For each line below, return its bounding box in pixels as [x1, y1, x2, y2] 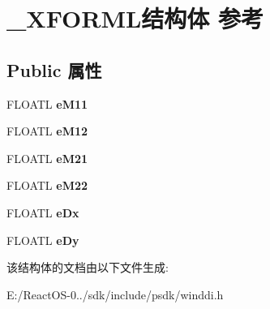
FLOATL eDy [6, 231, 79, 248]
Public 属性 [6, 57, 102, 82]
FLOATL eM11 [6, 95, 88, 112]
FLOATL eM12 [6, 122, 88, 139]
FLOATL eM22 [6, 177, 88, 194]
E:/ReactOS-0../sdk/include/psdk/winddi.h [6, 285, 224, 303]
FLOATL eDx [6, 204, 79, 221]
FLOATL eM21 [6, 149, 88, 166]
